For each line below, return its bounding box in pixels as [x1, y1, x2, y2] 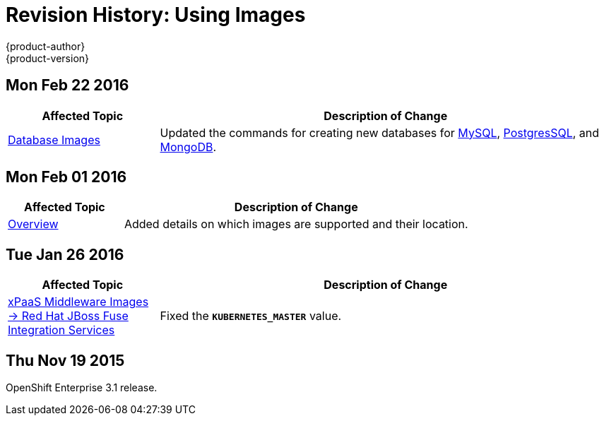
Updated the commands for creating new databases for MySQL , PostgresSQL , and [160, 125, 600, 140]
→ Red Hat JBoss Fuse [8, 309, 129, 324]
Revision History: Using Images [6, 3, 306, 27]
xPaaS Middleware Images [8, 295, 149, 309]
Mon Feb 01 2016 [6, 168, 127, 186]
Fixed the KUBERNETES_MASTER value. [160, 309, 342, 324]
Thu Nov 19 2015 [6, 351, 125, 369]
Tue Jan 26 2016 [6, 245, 124, 263]
